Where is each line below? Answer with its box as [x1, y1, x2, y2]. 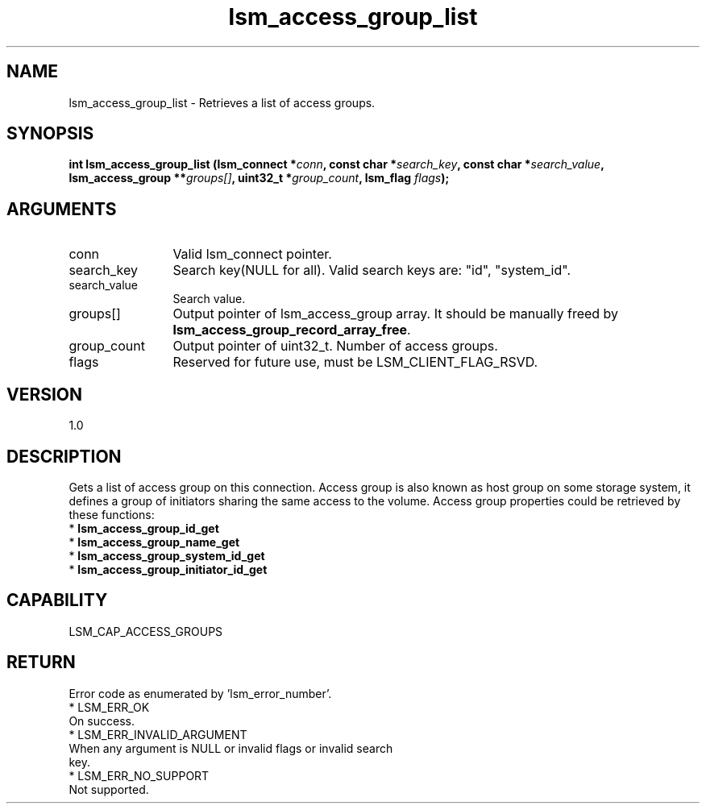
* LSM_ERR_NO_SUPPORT [69, 768, 210, 783]
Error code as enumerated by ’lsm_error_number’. [69, 686, 332, 700]
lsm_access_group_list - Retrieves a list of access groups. [69, 95, 376, 110]
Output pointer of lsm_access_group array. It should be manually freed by [172, 305, 619, 322]
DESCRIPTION [6, 446, 122, 467]
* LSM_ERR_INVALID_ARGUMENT [69, 727, 247, 741]
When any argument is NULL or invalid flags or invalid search [69, 741, 393, 755]
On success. [69, 713, 135, 728]
